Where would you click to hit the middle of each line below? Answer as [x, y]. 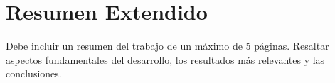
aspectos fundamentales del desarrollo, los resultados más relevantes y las [165, 59]
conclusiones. [34, 73]
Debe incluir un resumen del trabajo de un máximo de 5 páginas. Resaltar [167, 46]
